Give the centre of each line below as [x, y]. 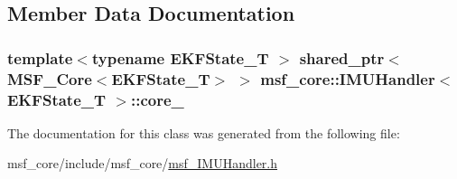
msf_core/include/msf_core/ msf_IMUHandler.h [143, 163]
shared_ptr [342, 57]
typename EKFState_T [180, 57]
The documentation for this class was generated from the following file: [204, 132]
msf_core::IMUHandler [348, 78]
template [40, 57]
